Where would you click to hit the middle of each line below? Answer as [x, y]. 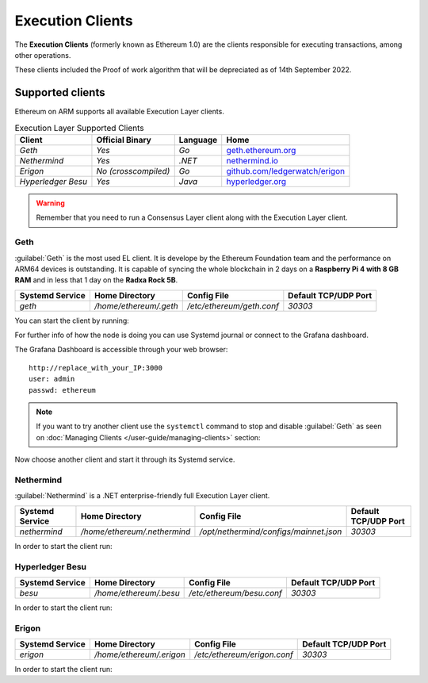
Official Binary [124, 140]
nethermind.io [252, 161]
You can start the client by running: [72, 320]
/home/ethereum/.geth [136, 305]
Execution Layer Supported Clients [79, 128]
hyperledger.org [256, 181]
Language [198, 140]
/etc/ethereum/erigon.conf [244, 654]
